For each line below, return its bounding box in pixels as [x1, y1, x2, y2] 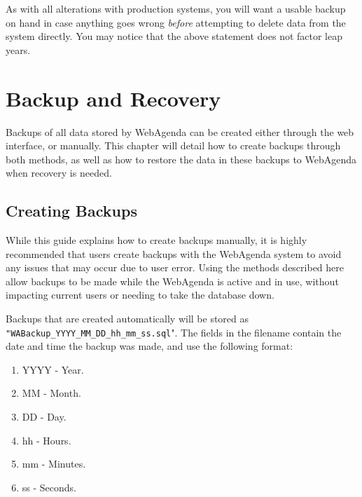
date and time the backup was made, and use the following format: [6, 339, 293, 353]
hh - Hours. [22, 433, 71, 447]
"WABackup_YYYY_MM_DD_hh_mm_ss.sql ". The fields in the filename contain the [6, 325, 342, 339]
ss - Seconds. [22, 479, 77, 494]
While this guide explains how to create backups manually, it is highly [6, 233, 307, 247]
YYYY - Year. [22, 362, 84, 376]
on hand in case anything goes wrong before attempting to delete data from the [6, 15, 346, 29]
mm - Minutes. [22, 456, 86, 471]
